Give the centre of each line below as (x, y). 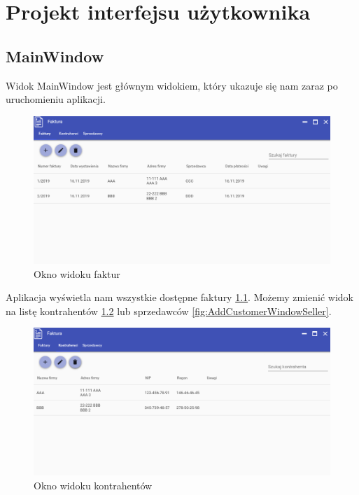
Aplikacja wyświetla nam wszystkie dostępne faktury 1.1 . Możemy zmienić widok (179, 297)
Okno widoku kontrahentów (93, 486)
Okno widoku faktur (77, 273)
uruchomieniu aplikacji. (56, 99)
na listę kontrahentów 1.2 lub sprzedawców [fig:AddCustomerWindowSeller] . (169, 311)
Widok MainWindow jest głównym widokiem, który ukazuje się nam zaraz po (172, 85)
